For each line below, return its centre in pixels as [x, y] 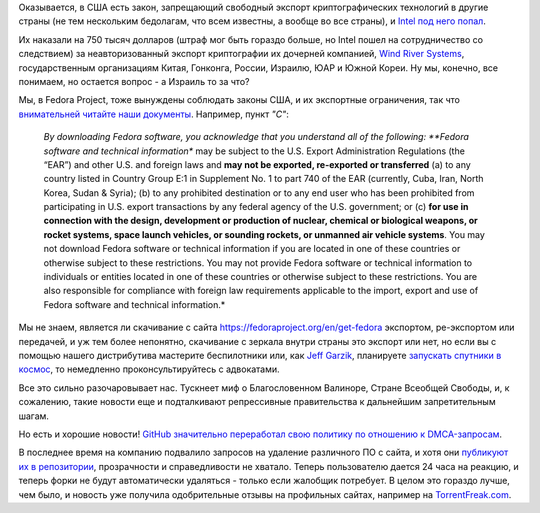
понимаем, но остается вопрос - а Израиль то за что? [134, 81]
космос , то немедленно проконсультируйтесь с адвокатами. [149, 369]
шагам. [34, 416]
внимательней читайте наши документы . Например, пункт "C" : [153, 114]
